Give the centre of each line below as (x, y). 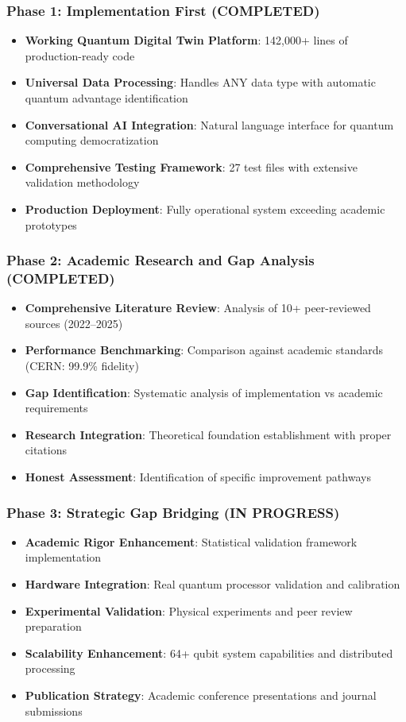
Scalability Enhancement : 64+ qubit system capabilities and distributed (209, 653)
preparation (53, 626)
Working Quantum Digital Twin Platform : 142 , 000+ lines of (186, 40)
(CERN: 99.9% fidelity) (82, 366)
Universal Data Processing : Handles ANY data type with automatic (200, 82)
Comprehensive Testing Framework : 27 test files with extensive (191, 166)
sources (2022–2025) (74, 323)
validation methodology (82, 182)
